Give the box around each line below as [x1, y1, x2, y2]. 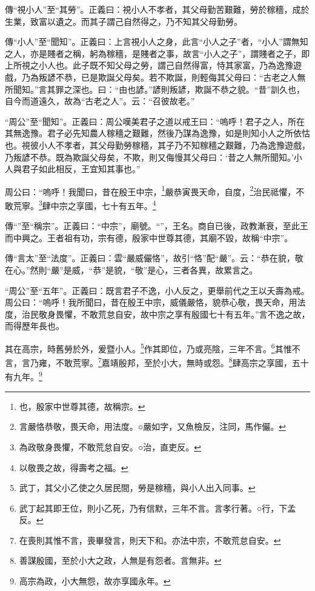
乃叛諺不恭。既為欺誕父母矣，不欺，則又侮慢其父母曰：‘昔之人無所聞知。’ [5, 150, 294, 163]
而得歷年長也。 [5, 319, 64, 332]
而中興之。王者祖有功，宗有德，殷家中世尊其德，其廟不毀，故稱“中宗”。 [5, 231, 293, 244]
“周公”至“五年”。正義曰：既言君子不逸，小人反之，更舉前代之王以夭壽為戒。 [5, 284, 310, 296]
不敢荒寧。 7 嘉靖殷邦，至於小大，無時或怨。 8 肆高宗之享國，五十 [55, 355, 309, 369]
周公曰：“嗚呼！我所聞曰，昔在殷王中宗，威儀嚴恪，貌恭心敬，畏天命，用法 [5, 296, 306, 309]
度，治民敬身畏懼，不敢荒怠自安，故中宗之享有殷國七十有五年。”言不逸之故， [5, 307, 310, 320]
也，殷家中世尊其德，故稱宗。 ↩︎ [19, 399, 145, 412]
